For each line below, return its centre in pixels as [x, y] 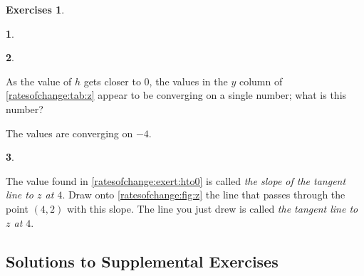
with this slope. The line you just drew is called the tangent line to [212, 208]
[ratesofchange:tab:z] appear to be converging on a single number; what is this [176, 95]
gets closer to [112, 81]
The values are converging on [69, 133]
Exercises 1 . [35, 9]
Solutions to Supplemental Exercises [142, 261]
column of [261, 81]
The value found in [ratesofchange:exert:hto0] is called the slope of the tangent [176, 180]
